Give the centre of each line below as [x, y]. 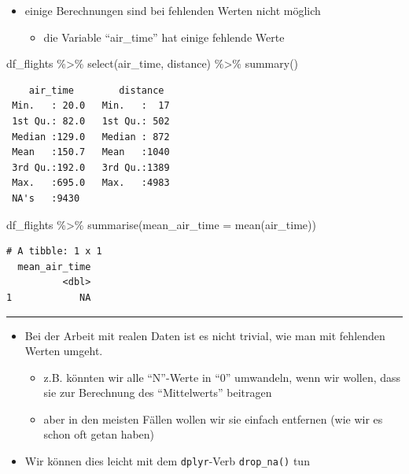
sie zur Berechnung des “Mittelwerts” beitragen [158, 393]
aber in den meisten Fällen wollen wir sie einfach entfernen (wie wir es [213, 418]
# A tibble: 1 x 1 [54, 252]
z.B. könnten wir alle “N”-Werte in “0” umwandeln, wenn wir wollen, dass [222, 377]
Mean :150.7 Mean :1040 [91, 152]
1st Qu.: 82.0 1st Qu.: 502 [91, 121]
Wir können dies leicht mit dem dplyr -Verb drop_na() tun [167, 461]
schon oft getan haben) [99, 434]
